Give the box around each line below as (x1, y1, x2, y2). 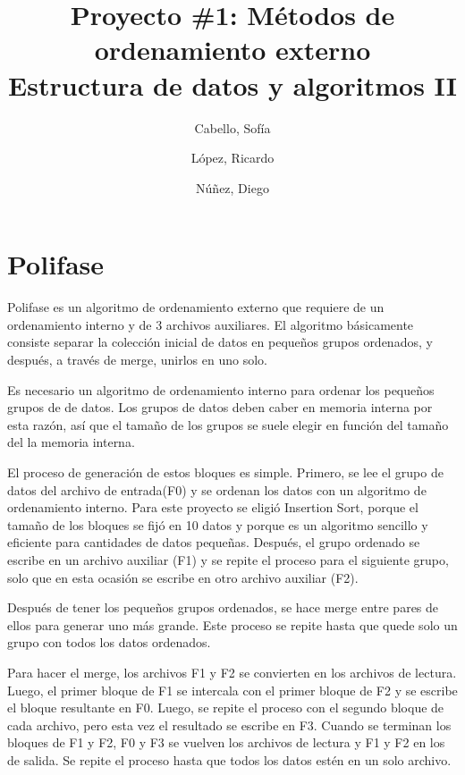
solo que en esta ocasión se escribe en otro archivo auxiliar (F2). (7, 568, 359, 586)
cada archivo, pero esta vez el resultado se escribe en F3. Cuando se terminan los (7, 715, 452, 734)
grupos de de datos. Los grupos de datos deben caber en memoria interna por (7, 398, 433, 417)
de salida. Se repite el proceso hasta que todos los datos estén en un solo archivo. (7, 750, 452, 769)
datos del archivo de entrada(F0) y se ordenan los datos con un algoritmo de (7, 480, 427, 499)
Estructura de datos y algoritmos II (8, 66, 457, 103)
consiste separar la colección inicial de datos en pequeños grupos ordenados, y (7, 333, 433, 351)
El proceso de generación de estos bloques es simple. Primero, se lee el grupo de (7, 462, 444, 481)
